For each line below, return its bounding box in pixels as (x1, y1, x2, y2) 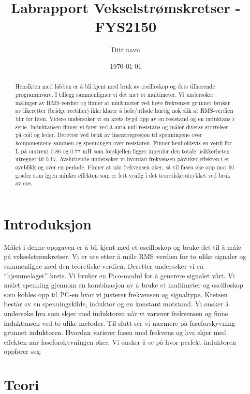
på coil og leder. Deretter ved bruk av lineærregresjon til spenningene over (15, 131, 202, 139)
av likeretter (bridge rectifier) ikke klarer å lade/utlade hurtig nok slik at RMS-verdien (15, 106, 234, 115)
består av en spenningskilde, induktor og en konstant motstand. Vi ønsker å (4, 299, 229, 309)
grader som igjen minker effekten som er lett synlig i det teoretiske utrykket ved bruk (15, 171, 231, 179)
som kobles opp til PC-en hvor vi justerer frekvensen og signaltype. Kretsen (4, 289, 228, 299)
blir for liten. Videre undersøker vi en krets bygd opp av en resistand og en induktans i (15, 114, 234, 122)
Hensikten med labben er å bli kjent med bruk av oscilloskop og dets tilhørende (15, 82, 215, 91)
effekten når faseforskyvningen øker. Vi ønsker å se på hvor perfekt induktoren (4, 336, 236, 347)
